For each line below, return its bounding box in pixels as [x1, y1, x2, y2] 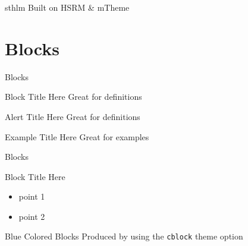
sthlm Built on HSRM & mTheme [5, 1, 130, 13]
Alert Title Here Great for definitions [5, 110, 140, 122]
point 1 [18, 190, 45, 203]
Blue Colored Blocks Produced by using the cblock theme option [5, 230, 243, 242]
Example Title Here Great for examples [5, 130, 149, 143]
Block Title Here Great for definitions [5, 90, 142, 103]
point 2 [18, 210, 45, 222]
